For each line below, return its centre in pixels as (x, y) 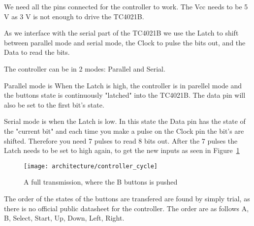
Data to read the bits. (37, 52)
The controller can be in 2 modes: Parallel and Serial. (85, 68)
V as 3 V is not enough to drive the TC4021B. (74, 16)
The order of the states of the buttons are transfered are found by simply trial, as (127, 198)
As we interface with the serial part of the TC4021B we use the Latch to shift (121, 33)
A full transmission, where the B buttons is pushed (101, 182)
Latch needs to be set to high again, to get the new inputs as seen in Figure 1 (122, 150)
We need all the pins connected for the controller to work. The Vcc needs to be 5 (126, 6)
